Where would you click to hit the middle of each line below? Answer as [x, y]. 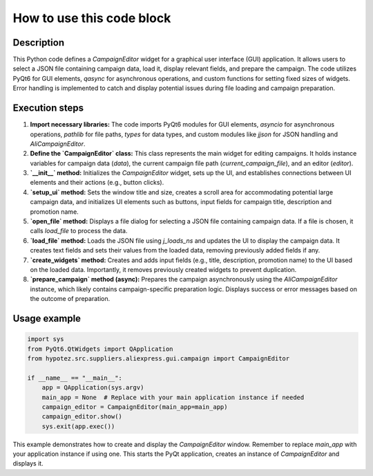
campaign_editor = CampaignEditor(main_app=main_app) [135, 407]
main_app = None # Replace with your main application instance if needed [173, 397]
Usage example [47, 318]
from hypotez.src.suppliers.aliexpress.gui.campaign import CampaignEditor [159, 358]
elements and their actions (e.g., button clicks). [97, 183]
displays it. [28, 464]
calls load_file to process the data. [79, 231]
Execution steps [48, 108]
